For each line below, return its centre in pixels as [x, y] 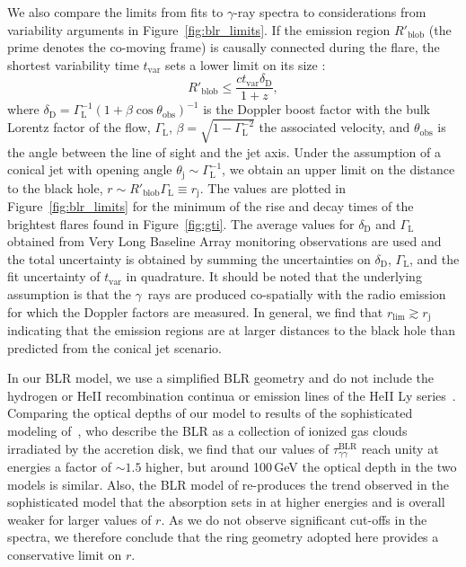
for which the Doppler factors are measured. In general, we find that [195, 311]
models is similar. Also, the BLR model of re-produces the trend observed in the [228, 484]
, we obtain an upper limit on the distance [339, 169]
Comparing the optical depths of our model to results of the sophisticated [210, 413]
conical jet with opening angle [90, 169]
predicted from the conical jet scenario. [114, 347]
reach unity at [400, 448]
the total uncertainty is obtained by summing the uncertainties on [189, 258]
